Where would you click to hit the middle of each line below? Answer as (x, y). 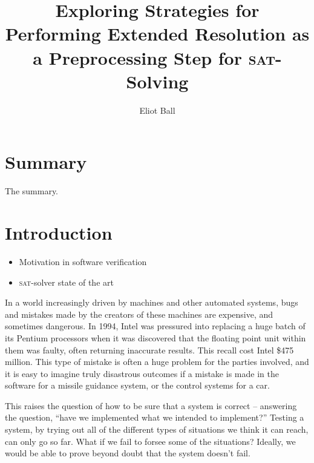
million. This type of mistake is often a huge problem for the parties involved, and (157, 362)
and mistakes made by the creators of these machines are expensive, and (139, 314)
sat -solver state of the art (66, 282)
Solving (157, 81)
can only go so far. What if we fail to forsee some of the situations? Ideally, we (150, 441)
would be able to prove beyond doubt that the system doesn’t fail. (128, 453)
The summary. (32, 191)
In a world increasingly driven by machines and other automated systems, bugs (152, 302)
